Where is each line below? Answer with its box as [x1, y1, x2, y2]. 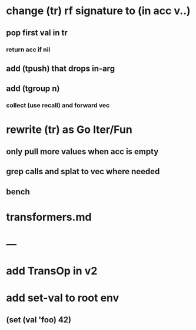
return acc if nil [6, 45, 51, 54]
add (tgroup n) [6, 84, 60, 94]
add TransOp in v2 [6, 264, 98, 278]
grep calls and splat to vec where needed [6, 166, 160, 177]
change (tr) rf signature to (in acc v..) [6, 4, 191, 18]
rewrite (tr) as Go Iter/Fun [6, 123, 132, 136]
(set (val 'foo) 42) [6, 315, 72, 325]
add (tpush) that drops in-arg [6, 63, 115, 73]
